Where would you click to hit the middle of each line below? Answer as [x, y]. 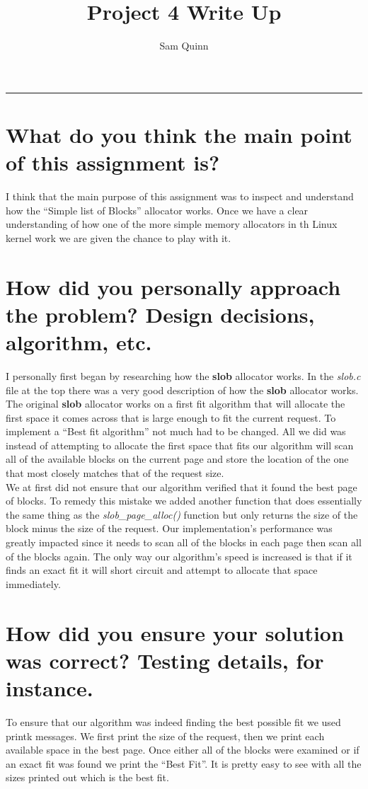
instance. [50, 687]
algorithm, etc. [79, 341]
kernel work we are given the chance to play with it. [119, 237]
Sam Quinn [184, 46]
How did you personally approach [173, 286]
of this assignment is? [113, 162]
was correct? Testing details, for [165, 660]
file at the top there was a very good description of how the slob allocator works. [182, 390]
